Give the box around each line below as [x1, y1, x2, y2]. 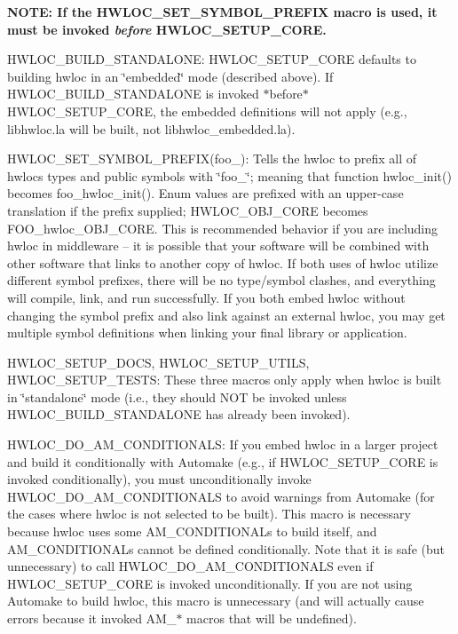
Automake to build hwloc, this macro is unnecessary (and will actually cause [7, 591, 424, 610]
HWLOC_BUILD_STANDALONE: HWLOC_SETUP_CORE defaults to [7, 50, 416, 68]
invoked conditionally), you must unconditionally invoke [7, 470, 312, 488]
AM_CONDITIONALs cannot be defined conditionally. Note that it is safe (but [7, 539, 445, 558]
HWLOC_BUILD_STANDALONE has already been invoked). [7, 405, 351, 424]
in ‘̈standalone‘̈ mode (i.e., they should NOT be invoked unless [7, 387, 347, 406]
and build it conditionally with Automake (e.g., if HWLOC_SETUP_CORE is [7, 452, 438, 471]
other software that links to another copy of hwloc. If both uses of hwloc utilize [7, 253, 438, 272]
